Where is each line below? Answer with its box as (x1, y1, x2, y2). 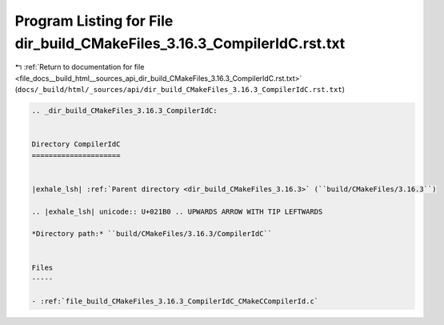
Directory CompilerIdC (31, 140, 121, 149)
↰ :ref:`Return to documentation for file (14, 62, 145, 72)
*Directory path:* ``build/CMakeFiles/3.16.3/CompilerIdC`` (31, 229, 273, 239)
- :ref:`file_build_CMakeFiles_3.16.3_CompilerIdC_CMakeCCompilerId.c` (31, 296, 319, 306)
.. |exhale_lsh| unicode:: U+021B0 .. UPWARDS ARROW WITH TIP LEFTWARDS (31, 207, 323, 216)
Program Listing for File (14, 12, 174, 30)
